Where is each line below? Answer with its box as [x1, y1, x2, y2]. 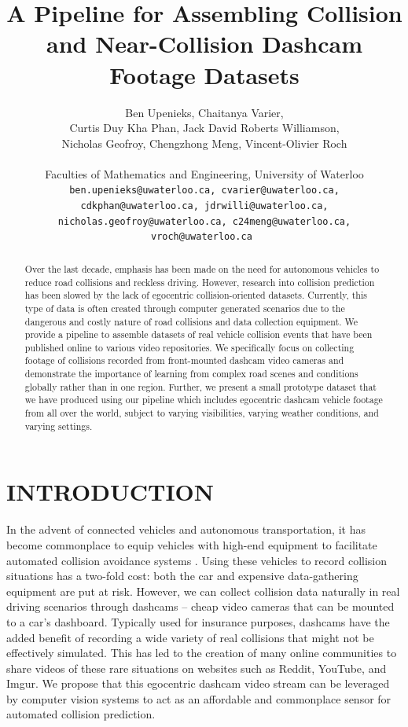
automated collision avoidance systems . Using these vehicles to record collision [6, 552, 388, 568]
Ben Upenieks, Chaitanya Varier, [125, 104, 284, 120]
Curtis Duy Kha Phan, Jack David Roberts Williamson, [69, 119, 340, 136]
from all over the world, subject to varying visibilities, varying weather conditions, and [24, 406, 379, 420]
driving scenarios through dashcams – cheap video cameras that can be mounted [6, 598, 395, 615]
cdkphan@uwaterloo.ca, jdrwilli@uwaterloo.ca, [80, 200, 329, 212]
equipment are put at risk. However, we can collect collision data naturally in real [6, 582, 400, 599]
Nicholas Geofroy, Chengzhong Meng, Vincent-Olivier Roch [61, 134, 347, 151]
